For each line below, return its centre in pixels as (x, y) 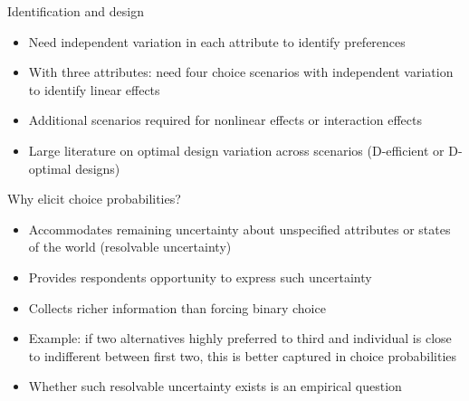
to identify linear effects (94, 89)
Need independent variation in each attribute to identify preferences (217, 41)
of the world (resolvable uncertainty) (130, 247)
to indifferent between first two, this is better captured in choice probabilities (243, 355)
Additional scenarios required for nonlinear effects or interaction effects (225, 120)
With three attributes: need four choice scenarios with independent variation (241, 72)
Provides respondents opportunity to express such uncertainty (200, 277)
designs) (98, 168)
